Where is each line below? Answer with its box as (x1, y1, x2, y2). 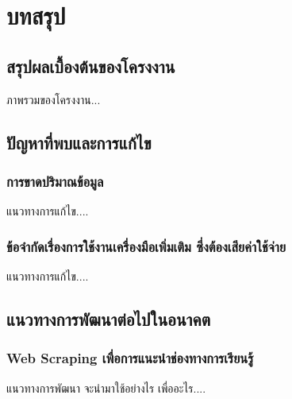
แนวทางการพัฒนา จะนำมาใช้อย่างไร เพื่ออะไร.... (6, 379, 206, 396)
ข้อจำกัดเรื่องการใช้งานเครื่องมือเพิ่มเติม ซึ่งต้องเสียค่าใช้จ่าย (6, 236, 286, 256)
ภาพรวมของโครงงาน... (6, 91, 101, 107)
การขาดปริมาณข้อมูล (6, 171, 104, 191)
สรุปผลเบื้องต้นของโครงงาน (6, 53, 175, 78)
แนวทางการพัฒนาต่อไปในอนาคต (6, 306, 211, 331)
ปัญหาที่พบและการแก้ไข (6, 130, 152, 154)
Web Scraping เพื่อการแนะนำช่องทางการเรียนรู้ (6, 348, 254, 368)
